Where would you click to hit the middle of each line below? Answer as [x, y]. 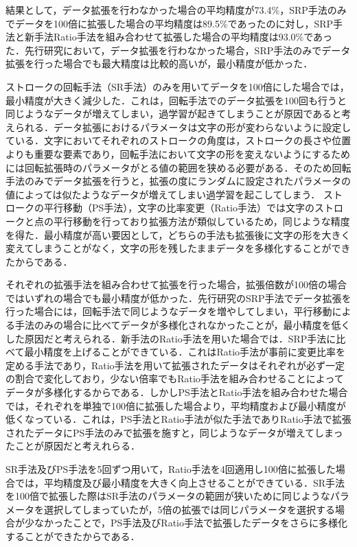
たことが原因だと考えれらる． [73, 446]
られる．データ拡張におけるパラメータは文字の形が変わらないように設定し [183, 127]
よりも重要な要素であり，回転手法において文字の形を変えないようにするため [178, 153]
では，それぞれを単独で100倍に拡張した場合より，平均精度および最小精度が [176, 405]
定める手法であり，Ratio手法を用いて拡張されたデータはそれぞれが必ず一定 [175, 365]
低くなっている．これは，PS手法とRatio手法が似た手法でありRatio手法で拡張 [178, 419]
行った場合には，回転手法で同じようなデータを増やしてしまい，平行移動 [169, 311]
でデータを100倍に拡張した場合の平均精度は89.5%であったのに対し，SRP [170, 23]
